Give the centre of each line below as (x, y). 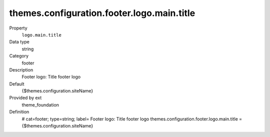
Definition (19, 112)
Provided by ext (25, 98)
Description (21, 69)
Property (18, 28)
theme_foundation (40, 104)
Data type (19, 42)
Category (19, 56)
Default (17, 84)
